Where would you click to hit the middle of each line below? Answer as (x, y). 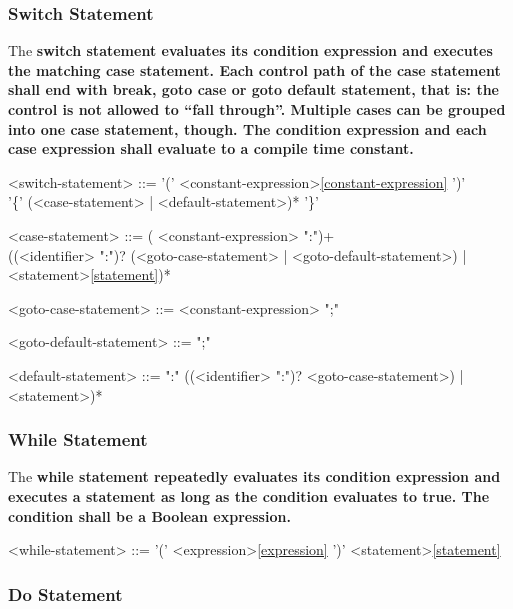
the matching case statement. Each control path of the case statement (254, 69)
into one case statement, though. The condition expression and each (247, 128)
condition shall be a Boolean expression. (149, 515)
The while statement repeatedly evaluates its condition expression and (254, 476)
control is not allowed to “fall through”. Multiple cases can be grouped (257, 109)
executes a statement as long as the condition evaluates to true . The (249, 495)
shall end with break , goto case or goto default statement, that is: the (253, 89)
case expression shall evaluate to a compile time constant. (211, 148)
